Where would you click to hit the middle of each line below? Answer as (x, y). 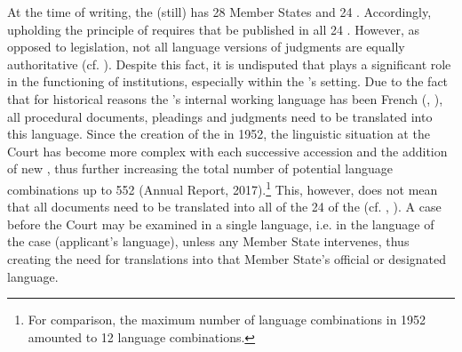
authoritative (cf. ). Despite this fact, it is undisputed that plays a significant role (229, 64)
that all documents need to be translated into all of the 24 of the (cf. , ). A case (224, 207)
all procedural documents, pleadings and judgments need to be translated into (220, 116)
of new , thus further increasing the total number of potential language (200, 168)
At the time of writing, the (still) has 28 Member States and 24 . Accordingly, (219, 12)
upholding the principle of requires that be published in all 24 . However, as (213, 29)
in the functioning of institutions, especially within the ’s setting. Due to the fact (228, 81)
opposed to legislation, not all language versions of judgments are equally (206, 47)
